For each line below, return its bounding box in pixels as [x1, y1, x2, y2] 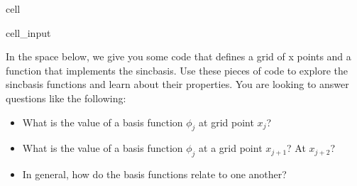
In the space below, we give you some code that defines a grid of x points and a [6, 49, 351, 64]
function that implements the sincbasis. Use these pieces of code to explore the [6, 62, 348, 77]
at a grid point [199, 141, 263, 155]
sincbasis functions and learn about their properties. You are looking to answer [6, 77, 349, 92]
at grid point [199, 114, 254, 129]
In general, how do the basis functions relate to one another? [22, 167, 287, 182]
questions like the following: [6, 90, 126, 105]
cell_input [6, 25, 51, 40]
